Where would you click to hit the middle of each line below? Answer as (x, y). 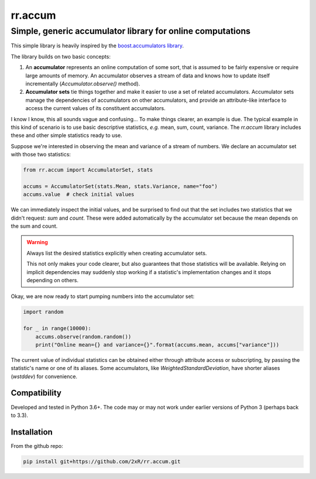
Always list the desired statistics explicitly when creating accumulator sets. (117, 253)
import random (43, 312)
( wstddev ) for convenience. (44, 376)
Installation (32, 432)
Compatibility (36, 393)
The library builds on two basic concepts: (61, 56)
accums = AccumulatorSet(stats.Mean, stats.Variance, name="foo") (120, 186)
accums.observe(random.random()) (83, 336)
